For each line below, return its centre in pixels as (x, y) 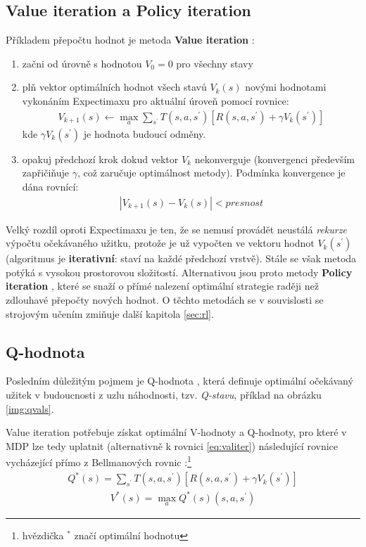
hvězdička (43, 535)
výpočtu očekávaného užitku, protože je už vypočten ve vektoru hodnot (160, 243)
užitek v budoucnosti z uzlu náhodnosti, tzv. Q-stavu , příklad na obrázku (164, 394)
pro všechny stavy (215, 63)
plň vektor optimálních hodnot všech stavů (114, 87)
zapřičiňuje (45, 173)
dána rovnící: (50, 187)
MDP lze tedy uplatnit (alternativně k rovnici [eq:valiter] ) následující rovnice (172, 445)
